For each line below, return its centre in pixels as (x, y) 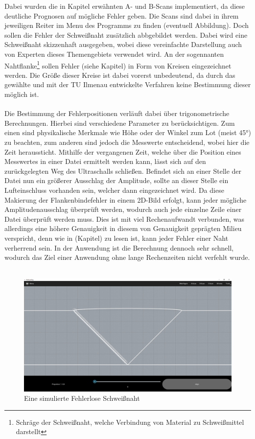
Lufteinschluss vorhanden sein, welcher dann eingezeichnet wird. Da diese (114, 190)
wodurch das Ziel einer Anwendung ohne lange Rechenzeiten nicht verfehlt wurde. (127, 257)
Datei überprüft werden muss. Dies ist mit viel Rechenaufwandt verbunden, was (124, 219)
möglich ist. (22, 94)
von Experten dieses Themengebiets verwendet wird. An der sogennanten (114, 54)
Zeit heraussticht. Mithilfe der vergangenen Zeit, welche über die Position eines (123, 151)
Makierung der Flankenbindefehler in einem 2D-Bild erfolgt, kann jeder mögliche (126, 199)
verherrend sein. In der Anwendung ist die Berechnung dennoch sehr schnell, (119, 247)
